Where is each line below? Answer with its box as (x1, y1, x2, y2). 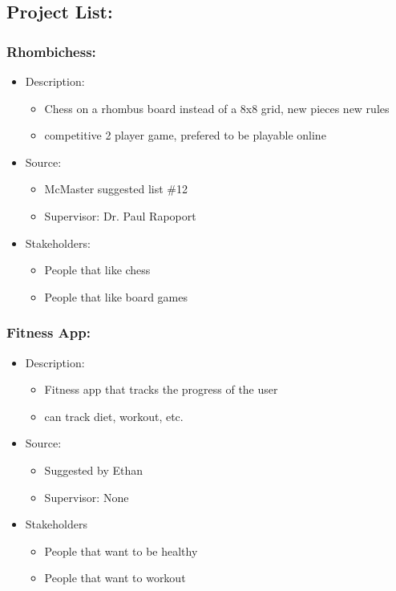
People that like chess (44, 261, 151, 278)
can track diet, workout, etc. (44, 407, 184, 424)
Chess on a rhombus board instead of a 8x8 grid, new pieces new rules (44, 99, 390, 116)
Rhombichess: (6, 41, 96, 61)
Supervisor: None (44, 488, 129, 505)
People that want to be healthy (44, 542, 198, 559)
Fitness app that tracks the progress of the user (44, 381, 278, 398)
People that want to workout (44, 569, 186, 586)
